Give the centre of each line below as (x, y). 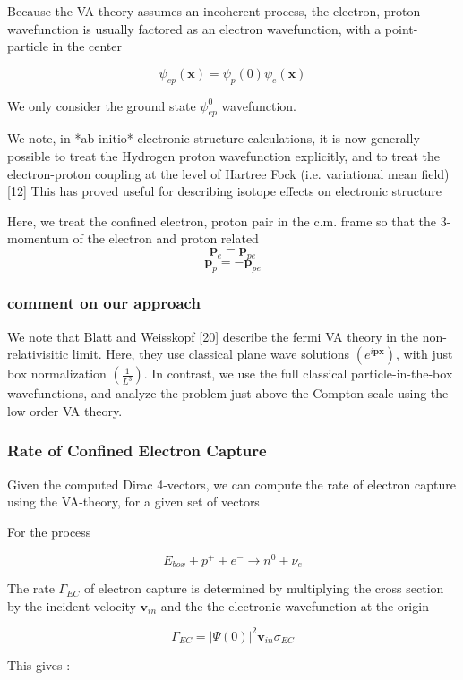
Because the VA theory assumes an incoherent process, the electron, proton (214, 11)
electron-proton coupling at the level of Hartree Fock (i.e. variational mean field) (228, 173)
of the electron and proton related (166, 238)
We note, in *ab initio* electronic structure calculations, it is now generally (214, 138)
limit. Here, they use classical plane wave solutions (211, 354)
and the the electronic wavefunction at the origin (295, 605)
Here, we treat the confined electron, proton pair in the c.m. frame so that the (222, 221)
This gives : (39, 664)
